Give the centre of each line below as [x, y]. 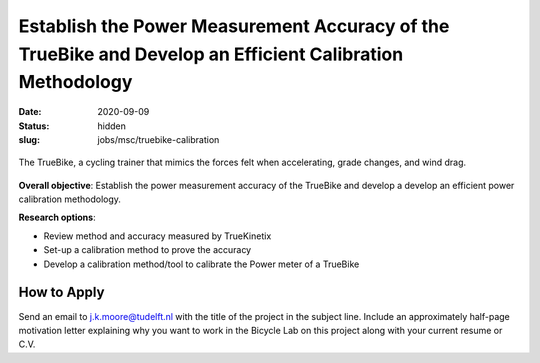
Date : [30, 112]
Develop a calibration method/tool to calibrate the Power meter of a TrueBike [201, 264]
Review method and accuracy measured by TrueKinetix [157, 236]
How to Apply [61, 292]
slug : [29, 139]
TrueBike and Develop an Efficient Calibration [211, 54]
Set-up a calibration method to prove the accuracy [147, 250]
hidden [112, 126]
